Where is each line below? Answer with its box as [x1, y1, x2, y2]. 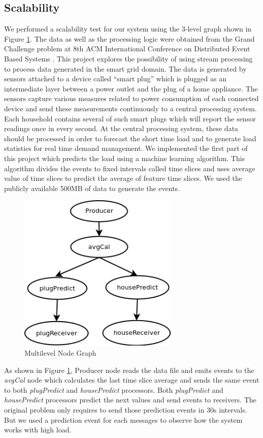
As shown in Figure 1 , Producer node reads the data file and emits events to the [4, 364, 254, 375]
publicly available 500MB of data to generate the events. [4, 182, 180, 193]
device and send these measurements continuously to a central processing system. [4, 103, 257, 113]
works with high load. [4, 424, 72, 435]
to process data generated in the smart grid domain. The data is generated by [4, 63, 247, 74]
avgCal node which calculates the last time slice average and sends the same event [4, 374, 259, 385]
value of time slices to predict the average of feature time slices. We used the [4, 173, 243, 183]
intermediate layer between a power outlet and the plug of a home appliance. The [4, 83, 258, 93]
